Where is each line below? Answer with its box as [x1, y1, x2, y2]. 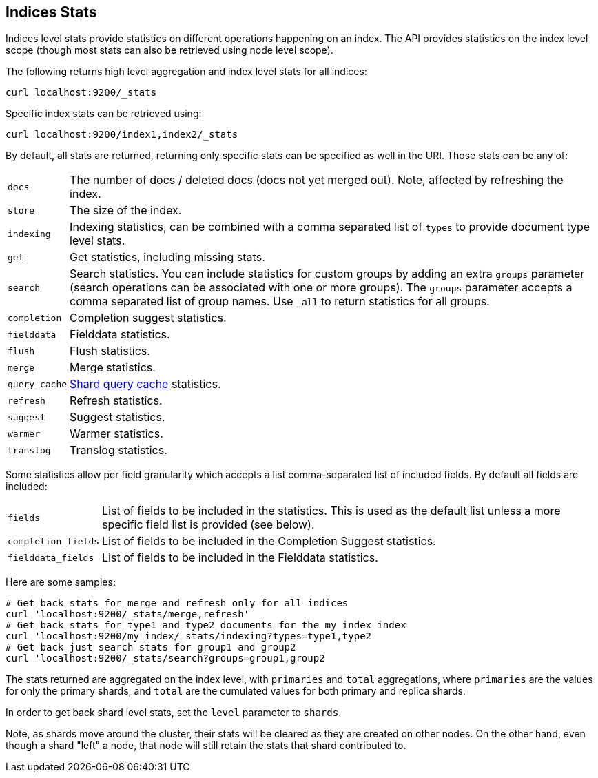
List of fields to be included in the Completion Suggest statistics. [102, 534, 436, 549]
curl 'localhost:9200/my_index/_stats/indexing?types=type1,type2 [6, 631, 372, 642]
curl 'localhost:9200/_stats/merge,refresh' [6, 608, 250, 620]
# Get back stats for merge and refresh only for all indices [6, 597, 349, 609]
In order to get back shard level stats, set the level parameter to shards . [6, 706, 342, 719]
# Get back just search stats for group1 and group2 [6, 642, 296, 653]
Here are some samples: [6, 576, 116, 588]
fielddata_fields [8, 552, 94, 563]
